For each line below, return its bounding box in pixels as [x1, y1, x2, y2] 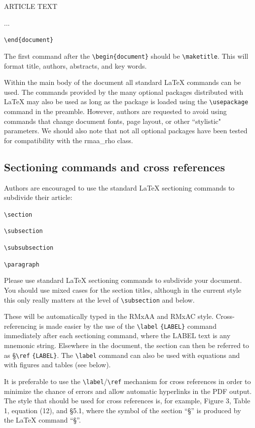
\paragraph [4, 261, 39, 268]
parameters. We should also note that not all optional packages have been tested [4, 125, 248, 136]
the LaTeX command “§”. [4, 415, 81, 425]
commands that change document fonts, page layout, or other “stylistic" [4, 116, 221, 126]
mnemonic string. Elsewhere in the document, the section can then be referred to [4, 340, 249, 350]
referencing [4, 320, 37, 331]
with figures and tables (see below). [4, 359, 111, 370]
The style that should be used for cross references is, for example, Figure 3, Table [4, 395, 251, 406]
